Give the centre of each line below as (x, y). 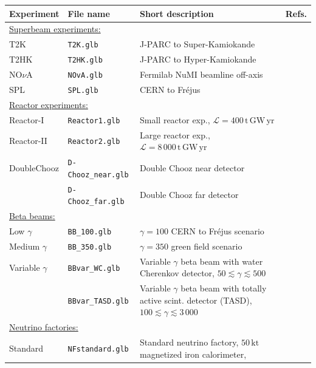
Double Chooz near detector (192, 167)
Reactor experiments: (49, 104)
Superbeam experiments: (55, 29)
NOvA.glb (85, 75)
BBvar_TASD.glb (98, 301)
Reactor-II (28, 141)
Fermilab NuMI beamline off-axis (201, 74)
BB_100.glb (90, 232)
